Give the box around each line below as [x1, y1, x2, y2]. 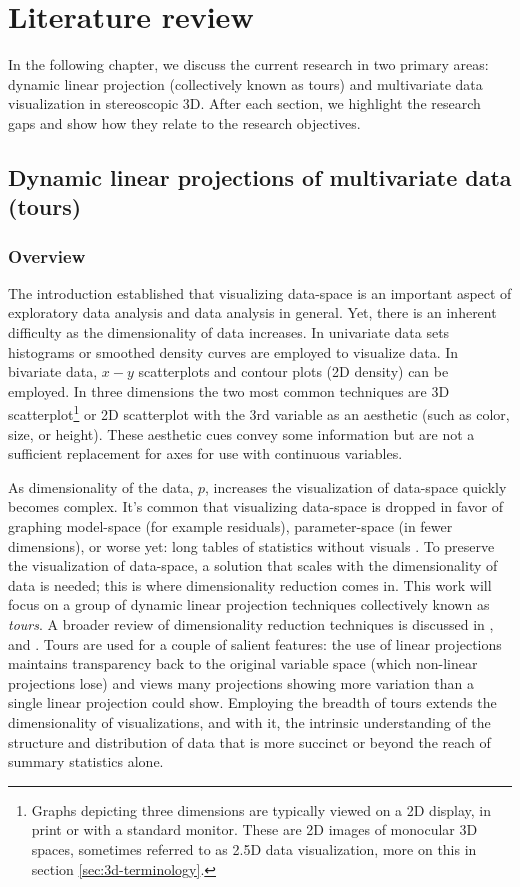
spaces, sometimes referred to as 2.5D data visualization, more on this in [31, 838, 477, 859]
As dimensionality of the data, [8, 476, 194, 497]
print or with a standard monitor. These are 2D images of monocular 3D [31, 819, 478, 840]
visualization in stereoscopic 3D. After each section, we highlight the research [8, 93, 481, 114]
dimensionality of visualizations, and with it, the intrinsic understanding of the [8, 712, 491, 733]
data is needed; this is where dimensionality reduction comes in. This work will [8, 574, 492, 595]
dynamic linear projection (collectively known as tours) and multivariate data [8, 73, 483, 94]
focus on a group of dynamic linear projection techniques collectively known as [8, 594, 490, 615]
